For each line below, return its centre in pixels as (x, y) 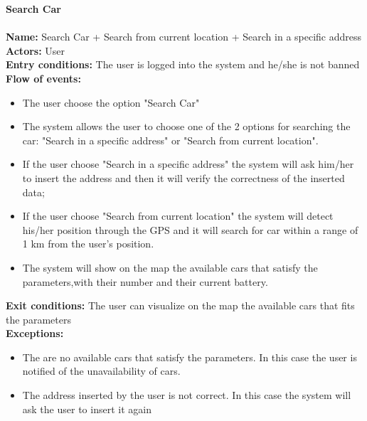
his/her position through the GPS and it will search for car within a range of (190, 229)
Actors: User (36, 50)
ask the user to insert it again (87, 409)
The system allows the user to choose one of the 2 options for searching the (186, 126)
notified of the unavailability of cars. (101, 371)
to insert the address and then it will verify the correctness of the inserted (183, 177)
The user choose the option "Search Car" (111, 102)
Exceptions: (35, 333)
